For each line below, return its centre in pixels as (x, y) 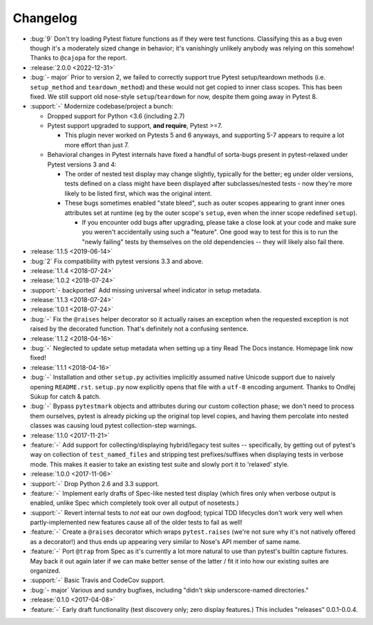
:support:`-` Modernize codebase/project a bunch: (102, 106)
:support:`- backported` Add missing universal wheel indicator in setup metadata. (146, 290)
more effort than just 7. (97, 144)
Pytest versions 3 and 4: (82, 164)
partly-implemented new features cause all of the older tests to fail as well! (136, 523)
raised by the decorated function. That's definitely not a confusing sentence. (139, 329)
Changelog (45, 18)
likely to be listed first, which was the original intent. (138, 193)
